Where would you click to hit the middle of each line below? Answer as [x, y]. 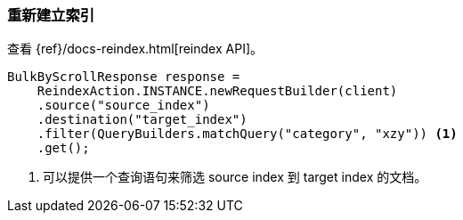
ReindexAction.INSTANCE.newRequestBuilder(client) [217, 91]
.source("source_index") [123, 106]
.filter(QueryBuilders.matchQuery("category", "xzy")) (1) [247, 134]
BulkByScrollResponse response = [124, 77]
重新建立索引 [51, 15]
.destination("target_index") [142, 120]
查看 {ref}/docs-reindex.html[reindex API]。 [135, 49]
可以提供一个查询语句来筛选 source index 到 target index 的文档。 [235, 177]
